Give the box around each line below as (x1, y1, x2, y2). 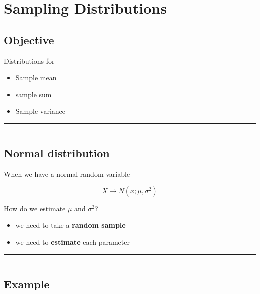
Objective (4, 32, 54, 47)
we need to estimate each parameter (15, 236, 130, 247)
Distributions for (4, 55, 55, 66)
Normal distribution (4, 145, 110, 161)
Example (4, 276, 50, 291)
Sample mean (15, 72, 57, 83)
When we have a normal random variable (4, 169, 130, 179)
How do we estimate (4, 203, 66, 213)
